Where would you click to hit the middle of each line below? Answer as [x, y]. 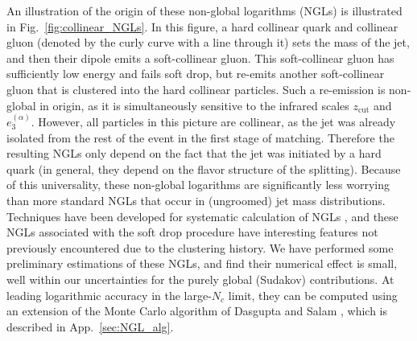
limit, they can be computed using [313, 295]
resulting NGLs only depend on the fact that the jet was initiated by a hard [194, 153]
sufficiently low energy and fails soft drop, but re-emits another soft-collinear [196, 74]
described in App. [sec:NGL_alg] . [90, 326]
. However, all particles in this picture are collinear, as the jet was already [213, 121]
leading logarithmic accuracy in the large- [109, 295]
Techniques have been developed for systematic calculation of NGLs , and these [202, 216]
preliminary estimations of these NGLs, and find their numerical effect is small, [202, 263]
